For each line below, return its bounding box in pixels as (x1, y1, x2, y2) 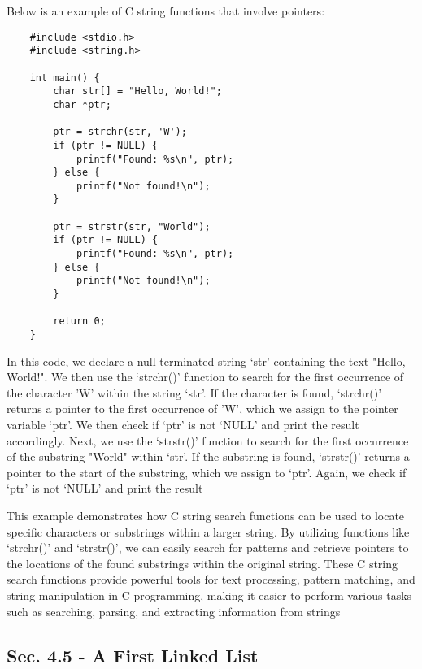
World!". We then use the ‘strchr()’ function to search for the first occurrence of (7, 368, 404, 385)
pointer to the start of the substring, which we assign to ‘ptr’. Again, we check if (7, 463, 407, 480)
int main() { (29, 72, 100, 84)
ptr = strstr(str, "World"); (53, 220, 211, 232)
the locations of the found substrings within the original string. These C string (7, 554, 398, 571)
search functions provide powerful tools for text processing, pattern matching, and (7, 571, 415, 588)
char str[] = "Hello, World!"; (53, 85, 222, 98)
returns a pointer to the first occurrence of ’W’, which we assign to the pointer (7, 400, 398, 417)
